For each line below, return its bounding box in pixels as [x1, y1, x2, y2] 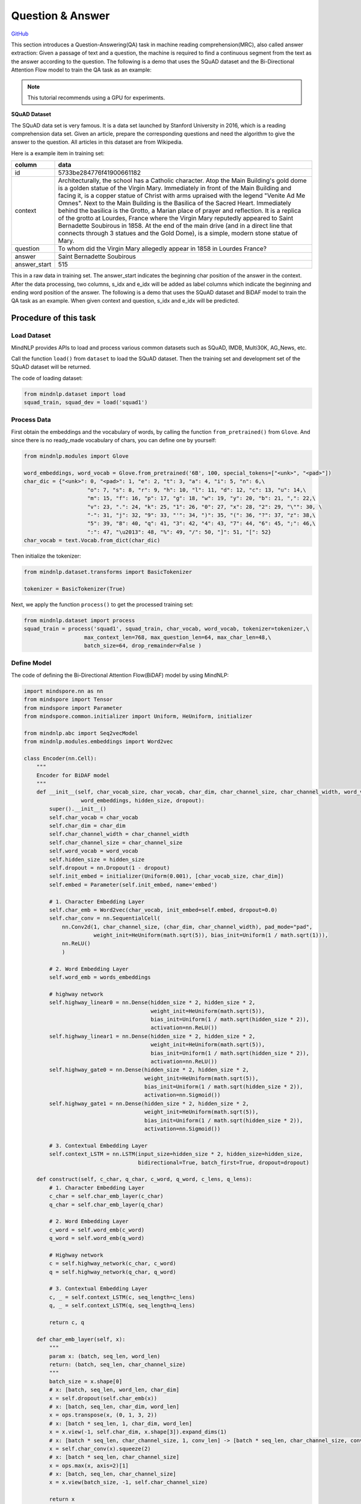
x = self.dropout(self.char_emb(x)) [49, 1395, 158, 1402]
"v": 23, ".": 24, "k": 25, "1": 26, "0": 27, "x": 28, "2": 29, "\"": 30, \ [87, 503, 322, 510]
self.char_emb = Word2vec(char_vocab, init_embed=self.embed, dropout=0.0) [49, 906, 278, 913]
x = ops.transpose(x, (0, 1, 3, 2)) [49, 1411, 158, 1419]
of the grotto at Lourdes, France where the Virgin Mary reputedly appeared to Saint [58, 214, 294, 223]
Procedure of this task [11, 313, 96, 323]
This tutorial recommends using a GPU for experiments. [27, 94, 165, 101]
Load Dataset [11, 331, 51, 340]
